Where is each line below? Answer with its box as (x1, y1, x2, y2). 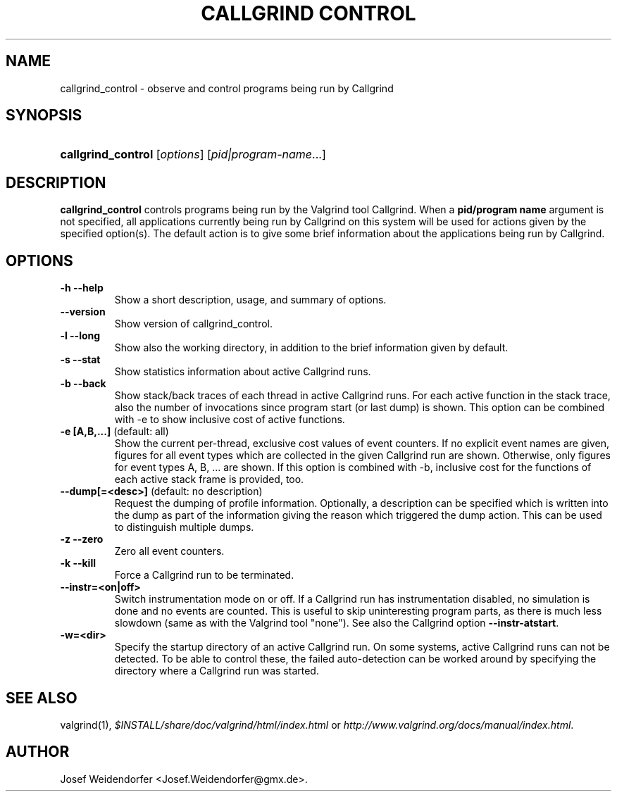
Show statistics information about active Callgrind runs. (114, 365, 371, 378)
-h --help (60, 282, 104, 294)
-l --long (60, 330, 101, 342)
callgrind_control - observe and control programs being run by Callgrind (60, 82, 394, 94)
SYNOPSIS (6, 106, 82, 125)
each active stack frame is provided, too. (114, 473, 304, 486)
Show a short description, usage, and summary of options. (114, 294, 387, 306)
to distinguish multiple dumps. (114, 521, 254, 534)
